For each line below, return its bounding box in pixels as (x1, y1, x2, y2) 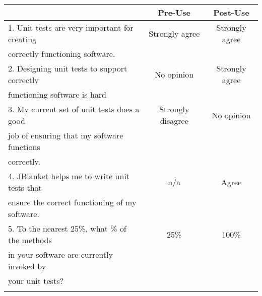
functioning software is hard (8, 89, 106, 100)
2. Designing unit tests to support (8, 62, 127, 74)
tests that (8, 182, 42, 193)
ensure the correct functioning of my (8, 196, 137, 208)
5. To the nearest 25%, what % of (8, 223, 126, 234)
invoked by (8, 260, 46, 272)
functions (8, 141, 40, 153)
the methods (8, 234, 52, 246)
